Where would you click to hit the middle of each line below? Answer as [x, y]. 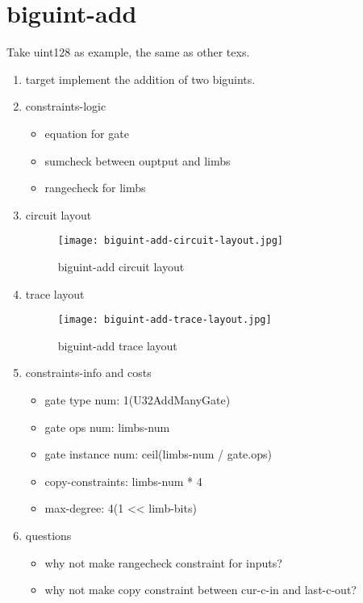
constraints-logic [66, 106]
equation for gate [87, 133]
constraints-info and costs [88, 373]
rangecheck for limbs [95, 188]
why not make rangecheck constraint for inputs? [163, 562]
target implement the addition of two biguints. [140, 79]
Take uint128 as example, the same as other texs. [128, 52]
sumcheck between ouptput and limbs [138, 160]
